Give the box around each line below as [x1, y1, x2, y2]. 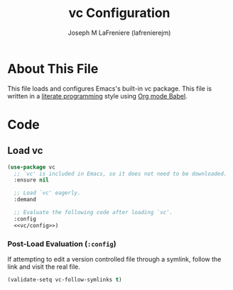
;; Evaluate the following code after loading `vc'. [13, 209, 173, 216]
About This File [7, 60, 99, 77]
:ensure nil [13, 177, 50, 184]
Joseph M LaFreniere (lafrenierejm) [67, 28, 171, 37]
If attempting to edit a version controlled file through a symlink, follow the [7, 255, 222, 263]
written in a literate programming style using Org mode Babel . [7, 91, 188, 100]
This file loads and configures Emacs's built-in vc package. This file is [7, 84, 212, 93]
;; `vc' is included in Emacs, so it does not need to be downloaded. [13, 170, 227, 177]
